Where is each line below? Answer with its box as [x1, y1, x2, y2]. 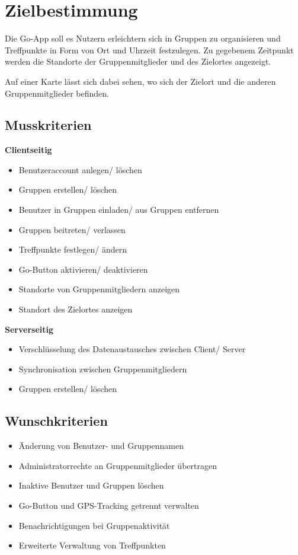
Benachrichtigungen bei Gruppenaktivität [18, 519, 170, 531]
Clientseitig [5, 143, 52, 156]
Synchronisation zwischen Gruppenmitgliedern [18, 362, 187, 375]
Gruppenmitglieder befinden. [5, 87, 110, 99]
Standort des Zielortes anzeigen [18, 303, 133, 315]
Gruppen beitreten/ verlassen [18, 223, 126, 235]
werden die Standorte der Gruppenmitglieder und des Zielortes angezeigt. [5, 55, 271, 68]
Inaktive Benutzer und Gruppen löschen [18, 479, 164, 492]
